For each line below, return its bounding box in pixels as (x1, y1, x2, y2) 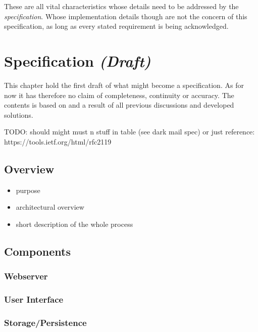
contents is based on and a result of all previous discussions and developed (4, 100, 234, 110)
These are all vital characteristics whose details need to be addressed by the (4, 1, 239, 11)
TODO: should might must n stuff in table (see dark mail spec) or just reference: (4, 126, 255, 137)
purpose (16, 184, 40, 195)
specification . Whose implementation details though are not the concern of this (4, 11, 247, 21)
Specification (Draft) (4, 50, 151, 71)
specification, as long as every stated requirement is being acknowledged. (4, 21, 229, 31)
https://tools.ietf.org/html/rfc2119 (4, 136, 112, 147)
